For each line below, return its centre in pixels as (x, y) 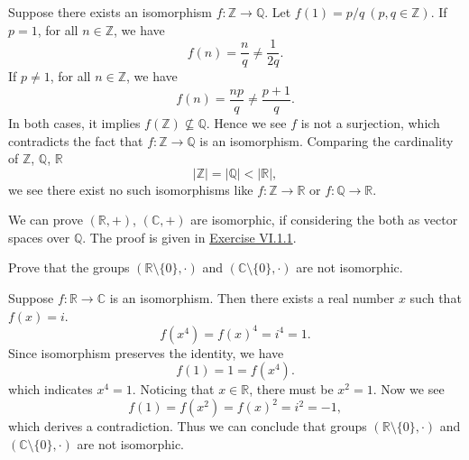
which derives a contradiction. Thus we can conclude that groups (188, 426)
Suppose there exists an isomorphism (110, 12)
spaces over (39, 237)
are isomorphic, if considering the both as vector (324, 220)
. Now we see (409, 389)
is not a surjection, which (370, 122)
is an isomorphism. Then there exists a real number (252, 298)
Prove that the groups (69, 267)
